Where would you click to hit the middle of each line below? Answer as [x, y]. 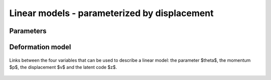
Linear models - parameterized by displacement [111, 13]
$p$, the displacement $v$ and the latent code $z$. [63, 67]
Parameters [28, 31]
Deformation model [40, 47]
